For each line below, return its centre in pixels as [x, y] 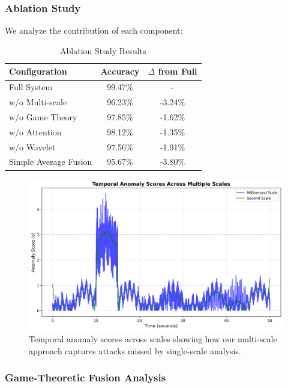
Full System [31, 87]
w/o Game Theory [43, 116]
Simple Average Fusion [51, 162]
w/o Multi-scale [38, 102]
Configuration [38, 71]
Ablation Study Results [103, 50]
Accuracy [120, 71]
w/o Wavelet [32, 146]
